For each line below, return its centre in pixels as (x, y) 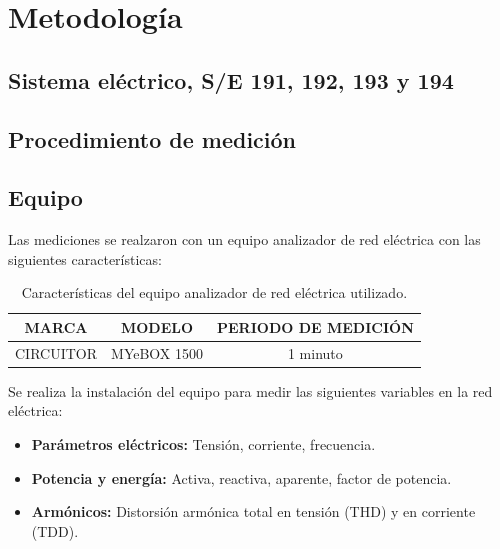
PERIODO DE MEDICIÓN (315, 326)
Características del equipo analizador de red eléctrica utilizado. (214, 292)
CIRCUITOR (56, 352)
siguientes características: (85, 258)
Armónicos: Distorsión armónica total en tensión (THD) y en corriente (253, 511)
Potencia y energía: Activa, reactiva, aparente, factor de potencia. (241, 477)
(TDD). (55, 530)
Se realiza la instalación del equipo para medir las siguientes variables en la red (250, 390)
